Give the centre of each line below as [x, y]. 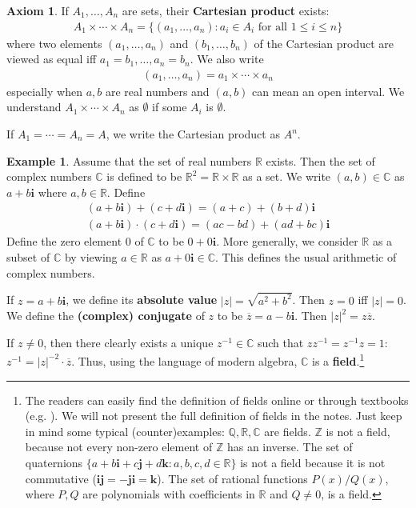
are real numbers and [157, 91]
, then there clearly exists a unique [128, 342]
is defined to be [144, 176]
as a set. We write [287, 176]
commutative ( [61, 478]
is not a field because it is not [313, 462]
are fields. [288, 431]
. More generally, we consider [287, 241]
